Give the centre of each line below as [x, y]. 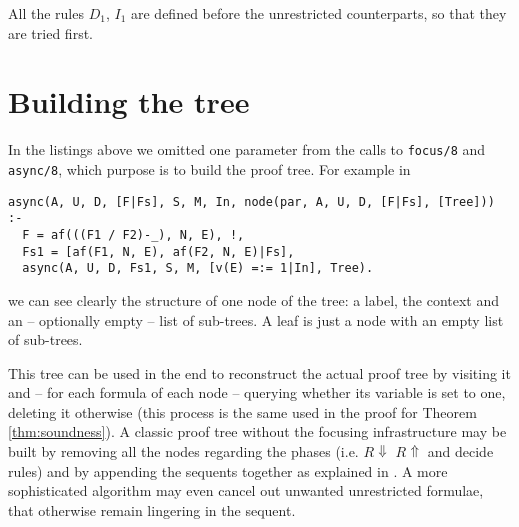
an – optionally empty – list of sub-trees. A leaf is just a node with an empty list [256, 319]
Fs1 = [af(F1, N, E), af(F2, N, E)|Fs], [158, 251]
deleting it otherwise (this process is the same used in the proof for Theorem [242, 411]
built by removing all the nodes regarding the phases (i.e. [183, 451]
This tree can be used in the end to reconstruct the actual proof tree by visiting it [259, 372]
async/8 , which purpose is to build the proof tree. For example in [209, 168]
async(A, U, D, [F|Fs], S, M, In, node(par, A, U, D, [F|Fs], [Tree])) [251, 201]
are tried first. [50, 32]
